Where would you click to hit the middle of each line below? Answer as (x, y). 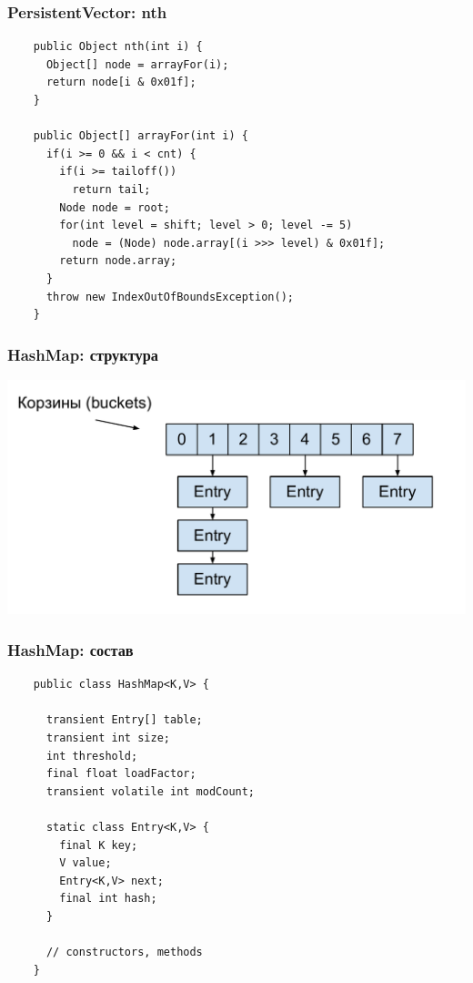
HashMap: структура (83, 354)
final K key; (99, 845)
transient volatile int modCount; (151, 791)
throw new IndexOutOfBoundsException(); (170, 297)
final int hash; (108, 899)
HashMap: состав (70, 649)
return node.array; (118, 261)
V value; (86, 863)
